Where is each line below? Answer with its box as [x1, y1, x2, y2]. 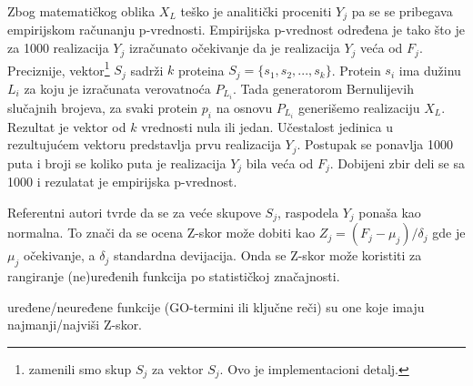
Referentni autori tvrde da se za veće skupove [7, 202, 261, 221]
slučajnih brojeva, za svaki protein [7, 97, 198, 117]
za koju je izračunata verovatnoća [24, 78, 211, 97]
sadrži [130, 60, 164, 79]
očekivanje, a [23, 246, 96, 265]
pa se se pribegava [351, 2, 453, 20]
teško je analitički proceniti [180, 2, 332, 20]
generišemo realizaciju [297, 97, 420, 117]
